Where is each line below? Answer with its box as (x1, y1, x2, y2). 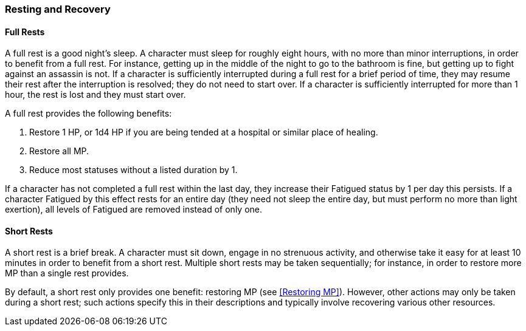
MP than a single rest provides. (5, 268, 129, 279)
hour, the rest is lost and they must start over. (5, 89, 186, 100)
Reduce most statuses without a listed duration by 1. (29, 165, 238, 176)
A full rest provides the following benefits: (5, 108, 172, 119)
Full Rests (5, 26, 45, 37)
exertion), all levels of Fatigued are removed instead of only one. (5, 204, 263, 215)
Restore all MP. (29, 146, 89, 157)
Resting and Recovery (5, 3, 111, 15)
